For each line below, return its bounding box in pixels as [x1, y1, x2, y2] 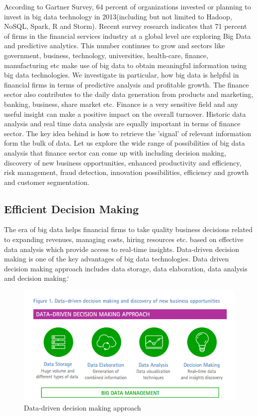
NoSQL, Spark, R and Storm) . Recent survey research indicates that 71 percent [4, 21, 247, 31]
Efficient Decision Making [4, 201, 139, 216]
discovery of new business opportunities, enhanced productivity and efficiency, [4, 157, 242, 167]
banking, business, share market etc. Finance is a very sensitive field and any [4, 98, 239, 109]
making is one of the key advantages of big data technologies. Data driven [4, 253, 229, 264]
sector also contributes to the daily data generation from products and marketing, [4, 89, 254, 99]
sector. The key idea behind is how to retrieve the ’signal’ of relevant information [4, 128, 252, 138]
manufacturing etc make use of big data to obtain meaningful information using [4, 60, 247, 70]
